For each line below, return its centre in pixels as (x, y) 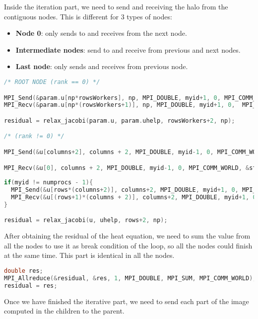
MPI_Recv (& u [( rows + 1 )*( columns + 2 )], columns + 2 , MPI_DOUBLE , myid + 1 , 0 (134, 197)
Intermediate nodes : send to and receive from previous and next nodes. (128, 49)
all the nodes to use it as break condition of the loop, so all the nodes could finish (128, 245)
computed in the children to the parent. (64, 311)
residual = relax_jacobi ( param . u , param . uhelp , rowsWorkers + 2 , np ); (120, 120)
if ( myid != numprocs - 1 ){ (49, 183)
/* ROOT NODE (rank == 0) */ (52, 82)
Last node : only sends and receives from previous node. (102, 66)
